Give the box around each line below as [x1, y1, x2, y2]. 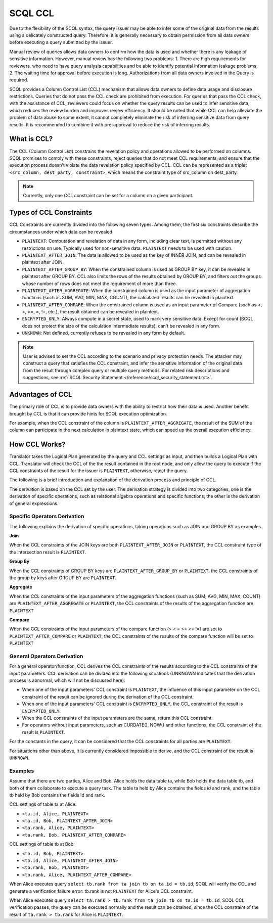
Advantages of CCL [9, 390, 72, 399]
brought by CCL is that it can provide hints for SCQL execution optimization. [9, 410, 167, 417]
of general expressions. [9, 500, 59, 506]
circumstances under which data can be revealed [9, 228, 113, 235]
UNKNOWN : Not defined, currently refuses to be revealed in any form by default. [22, 330, 186, 336]
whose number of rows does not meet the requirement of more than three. [22, 281, 177, 287]
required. [9, 77, 29, 83]
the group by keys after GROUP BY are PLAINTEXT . [9, 575, 116, 581]
